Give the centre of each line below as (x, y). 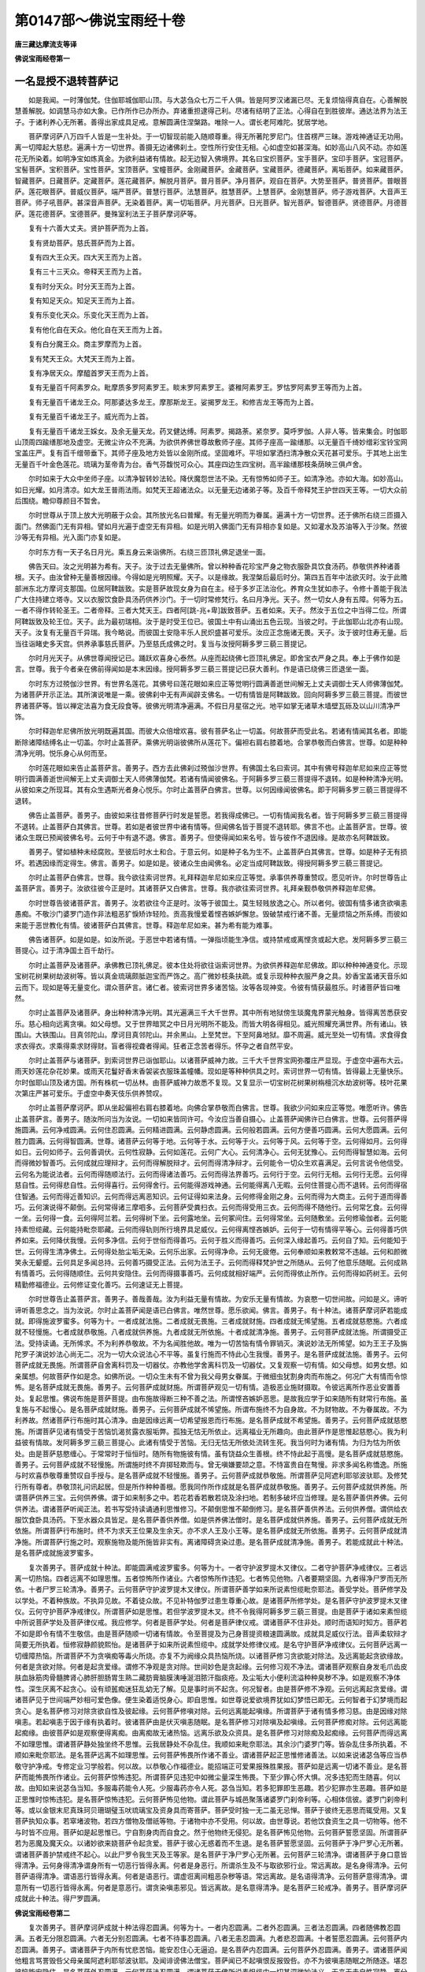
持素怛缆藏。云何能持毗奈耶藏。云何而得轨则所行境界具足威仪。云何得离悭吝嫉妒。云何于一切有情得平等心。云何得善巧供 (211, 1229)
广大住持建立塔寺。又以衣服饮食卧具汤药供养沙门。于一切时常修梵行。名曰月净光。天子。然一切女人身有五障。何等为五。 (211, 599)
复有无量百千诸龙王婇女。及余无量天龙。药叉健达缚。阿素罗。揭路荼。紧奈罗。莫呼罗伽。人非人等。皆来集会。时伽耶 (218, 431)
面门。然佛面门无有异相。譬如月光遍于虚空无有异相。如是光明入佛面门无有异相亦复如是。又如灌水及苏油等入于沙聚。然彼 (211, 526)
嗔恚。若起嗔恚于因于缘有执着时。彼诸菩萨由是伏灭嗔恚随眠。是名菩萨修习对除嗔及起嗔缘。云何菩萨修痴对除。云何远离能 (211, 1722)
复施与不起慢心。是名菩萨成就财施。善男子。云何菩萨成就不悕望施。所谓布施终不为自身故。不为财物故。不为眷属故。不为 (211, 1410)
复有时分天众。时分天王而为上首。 (83, 286)
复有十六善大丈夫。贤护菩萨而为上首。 (90, 228)
